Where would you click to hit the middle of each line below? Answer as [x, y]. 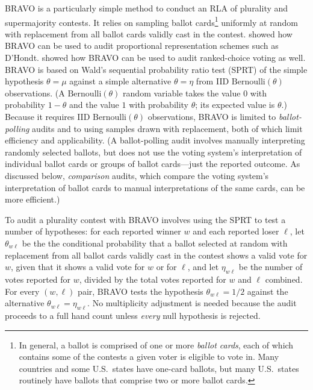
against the [268, 291]
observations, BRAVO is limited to [212, 116]
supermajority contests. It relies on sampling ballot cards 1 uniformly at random [151, 21]
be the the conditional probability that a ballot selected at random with [155, 243]
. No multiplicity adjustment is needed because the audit [192, 303]
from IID [212, 81]
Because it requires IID [48, 116]
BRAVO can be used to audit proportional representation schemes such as [142, 46]
